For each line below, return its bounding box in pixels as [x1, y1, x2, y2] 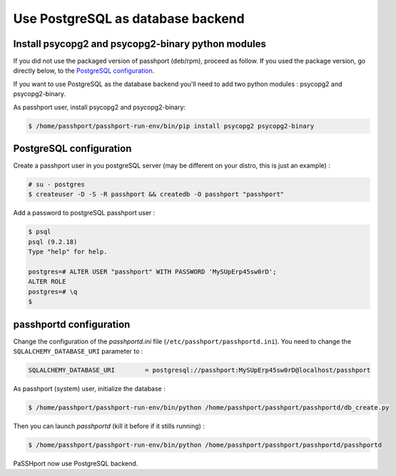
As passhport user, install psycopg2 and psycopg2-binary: [13, 103, 186, 111]
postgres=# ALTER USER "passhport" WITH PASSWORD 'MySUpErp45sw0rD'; [28, 268, 277, 276]
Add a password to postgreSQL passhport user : [13, 209, 156, 217]
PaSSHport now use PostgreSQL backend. [13, 459, 138, 467]
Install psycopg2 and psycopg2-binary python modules [13, 38, 267, 50]
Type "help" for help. [28, 248, 108, 256]
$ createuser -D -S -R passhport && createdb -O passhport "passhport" [28, 190, 285, 199]
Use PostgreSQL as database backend [13, 11, 245, 26]
